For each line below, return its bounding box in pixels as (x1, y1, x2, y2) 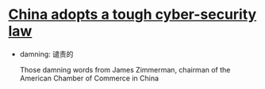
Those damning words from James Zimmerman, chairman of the (19, 65, 231, 74)
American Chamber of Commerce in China (19, 73, 159, 83)
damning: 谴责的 (19, 49, 74, 58)
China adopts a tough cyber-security (8, 6, 257, 24)
